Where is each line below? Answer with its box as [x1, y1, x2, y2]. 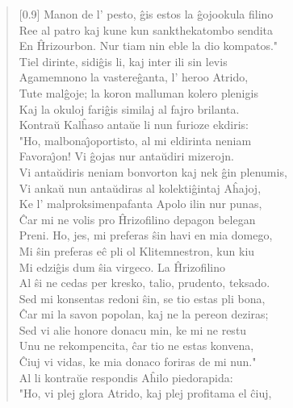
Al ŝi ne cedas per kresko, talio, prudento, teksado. [19, 274, 270, 291]
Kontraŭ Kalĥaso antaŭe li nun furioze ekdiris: [19, 116, 249, 133]
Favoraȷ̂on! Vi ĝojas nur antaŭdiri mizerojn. [19, 148, 234, 164]
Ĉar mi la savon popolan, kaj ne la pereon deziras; [19, 306, 269, 323]
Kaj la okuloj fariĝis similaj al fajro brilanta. [19, 100, 240, 117]
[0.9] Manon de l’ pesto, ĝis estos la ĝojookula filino [19, 6, 274, 22]
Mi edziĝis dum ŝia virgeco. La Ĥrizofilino [19, 258, 225, 275]
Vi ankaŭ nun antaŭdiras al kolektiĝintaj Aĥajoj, [19, 179, 262, 196]
